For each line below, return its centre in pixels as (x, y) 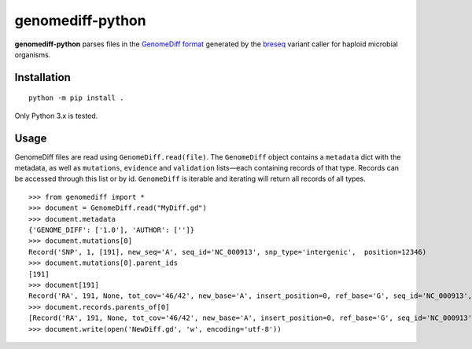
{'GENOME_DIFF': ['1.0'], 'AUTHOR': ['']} (112, 230)
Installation (42, 77)
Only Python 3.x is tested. (56, 116)
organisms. (33, 54)
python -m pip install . (76, 98)
